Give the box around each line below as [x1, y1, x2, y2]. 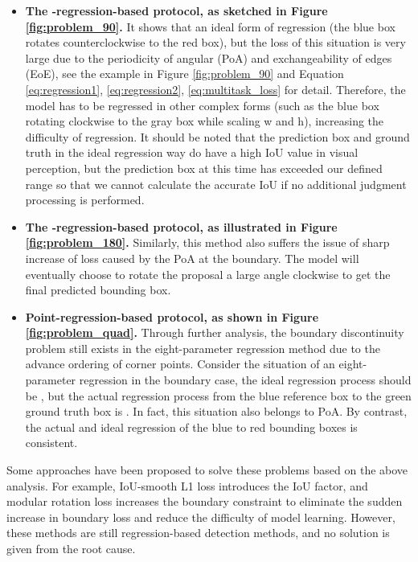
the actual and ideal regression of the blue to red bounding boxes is [25, 418, 358, 435]
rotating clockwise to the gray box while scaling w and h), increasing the [25, 113, 384, 129]
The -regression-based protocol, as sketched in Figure [25, 2, 328, 18]
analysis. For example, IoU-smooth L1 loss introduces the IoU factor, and [6, 477, 368, 494]
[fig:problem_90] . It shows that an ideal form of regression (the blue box [25, 18, 395, 35]
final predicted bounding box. [25, 281, 171, 298]
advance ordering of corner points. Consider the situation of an [25, 355, 335, 372]
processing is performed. [25, 191, 145, 208]
